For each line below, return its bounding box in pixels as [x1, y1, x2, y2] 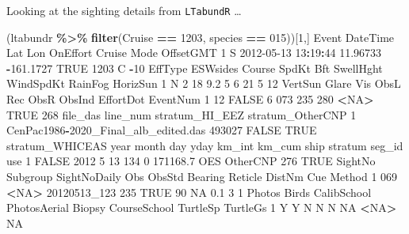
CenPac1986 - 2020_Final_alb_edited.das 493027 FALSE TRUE [6, 122, 317, 138]
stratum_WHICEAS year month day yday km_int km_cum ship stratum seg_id [6, 137, 403, 153]
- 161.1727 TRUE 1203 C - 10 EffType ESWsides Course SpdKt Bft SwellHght [6, 59, 383, 76]
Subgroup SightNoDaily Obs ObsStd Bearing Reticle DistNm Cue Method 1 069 [6, 168, 398, 184]
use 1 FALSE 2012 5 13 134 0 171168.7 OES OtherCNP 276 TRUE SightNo [6, 153, 376, 169]
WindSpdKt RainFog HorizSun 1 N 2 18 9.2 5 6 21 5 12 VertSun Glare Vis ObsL [6, 75, 401, 92]
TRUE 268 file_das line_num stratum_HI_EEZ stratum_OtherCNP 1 [6, 106, 357, 123]
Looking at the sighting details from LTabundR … [6, 2, 242, 18]
